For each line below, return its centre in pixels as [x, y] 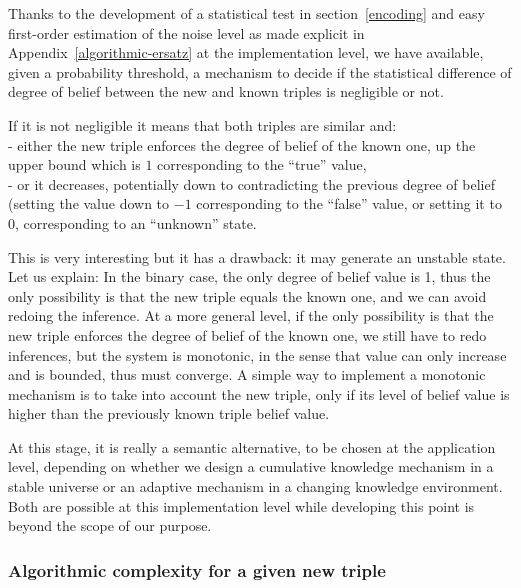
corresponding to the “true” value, [262, 164]
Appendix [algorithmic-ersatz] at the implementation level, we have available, [246, 52]
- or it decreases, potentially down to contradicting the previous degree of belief [251, 183]
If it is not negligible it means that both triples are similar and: [202, 124]
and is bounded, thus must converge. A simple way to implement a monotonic [247, 374]
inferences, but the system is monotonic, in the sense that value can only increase [257, 354]
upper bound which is [74, 164]
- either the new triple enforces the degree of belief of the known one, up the [242, 144]
